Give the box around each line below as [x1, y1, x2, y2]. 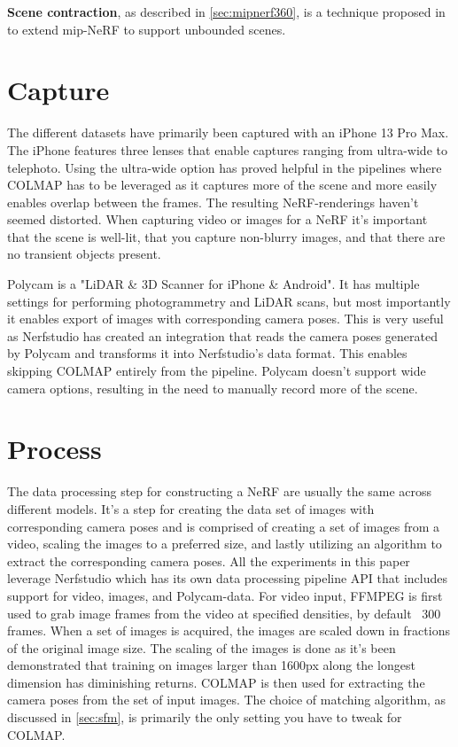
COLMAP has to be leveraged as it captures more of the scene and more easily [7, 175, 438, 194]
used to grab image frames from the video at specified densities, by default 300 [7, 603, 441, 622]
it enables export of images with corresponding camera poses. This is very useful [7, 309, 444, 328]
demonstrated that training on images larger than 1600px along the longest [7, 656, 415, 674]
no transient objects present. [7, 245, 161, 263]
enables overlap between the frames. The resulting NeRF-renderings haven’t [7, 192, 419, 211]
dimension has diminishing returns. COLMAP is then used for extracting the [7, 673, 425, 691]
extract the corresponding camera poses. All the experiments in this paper [7, 551, 410, 570]
